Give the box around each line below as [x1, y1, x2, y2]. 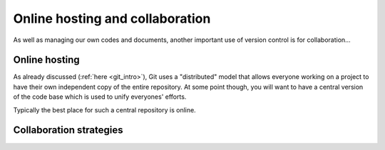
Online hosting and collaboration [13, 11, 211, 26]
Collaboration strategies [13, 124, 124, 136]
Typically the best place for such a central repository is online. [13, 105, 196, 114]
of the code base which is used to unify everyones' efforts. [13, 92, 187, 101]
